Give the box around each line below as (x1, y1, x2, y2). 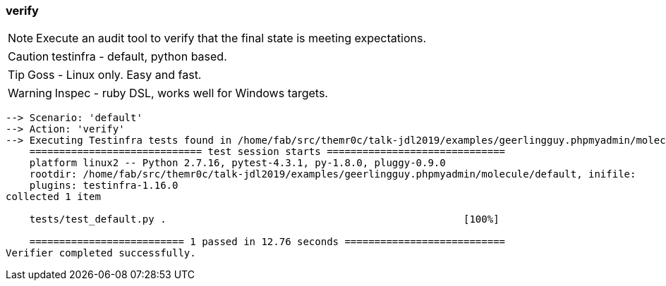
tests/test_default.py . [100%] (29, 213, 499, 225)
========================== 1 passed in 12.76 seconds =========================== (29, 236, 506, 248)
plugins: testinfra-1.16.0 (29, 180, 178, 192)
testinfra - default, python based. (52, 49, 227, 64)
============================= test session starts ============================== (29, 146, 506, 158)
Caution (8, 49, 49, 64)
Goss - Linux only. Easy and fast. (28, 68, 202, 82)
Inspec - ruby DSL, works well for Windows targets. (54, 86, 328, 101)
